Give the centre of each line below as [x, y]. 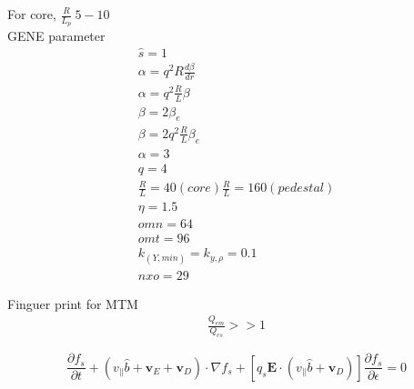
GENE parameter [56, 36]
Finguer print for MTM [73, 303]
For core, [32, 14]
